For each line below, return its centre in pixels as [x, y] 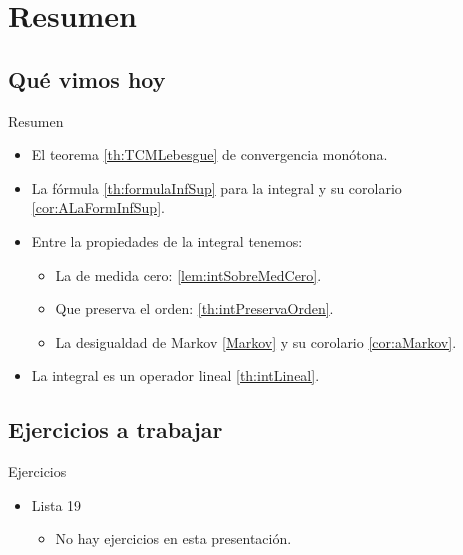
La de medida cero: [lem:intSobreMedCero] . [188, 274]
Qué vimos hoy [87, 78]
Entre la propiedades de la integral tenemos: [167, 240]
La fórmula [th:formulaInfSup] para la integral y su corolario [216, 187]
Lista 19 [56, 504]
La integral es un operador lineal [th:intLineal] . [175, 375]
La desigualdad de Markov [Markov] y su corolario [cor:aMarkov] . [256, 341]
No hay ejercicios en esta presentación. [173, 538]
